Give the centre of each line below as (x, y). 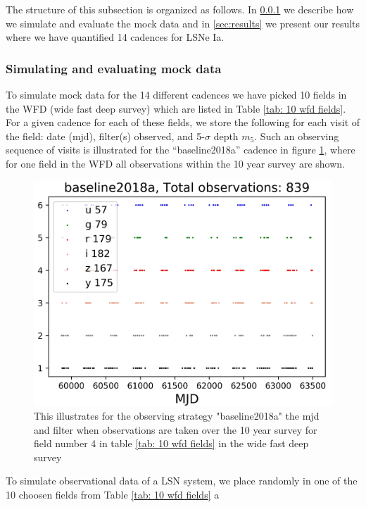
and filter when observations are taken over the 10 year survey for (176, 429)
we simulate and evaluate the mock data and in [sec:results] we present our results (183, 23)
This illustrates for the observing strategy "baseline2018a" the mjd (177, 416)
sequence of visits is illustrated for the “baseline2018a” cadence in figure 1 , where (181, 150)
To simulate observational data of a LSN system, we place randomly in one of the (182, 481)
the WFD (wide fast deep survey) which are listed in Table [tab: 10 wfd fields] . (176, 108)
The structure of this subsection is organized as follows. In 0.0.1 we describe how (180, 9)
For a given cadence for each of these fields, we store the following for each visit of (183, 122)
